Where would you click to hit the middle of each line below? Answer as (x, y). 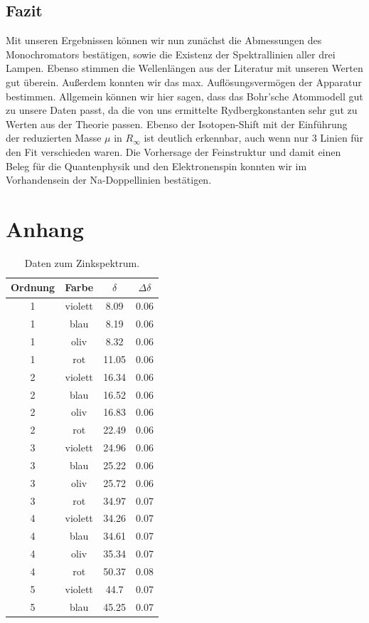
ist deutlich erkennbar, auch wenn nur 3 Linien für (253, 138)
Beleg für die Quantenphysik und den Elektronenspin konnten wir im (156, 166)
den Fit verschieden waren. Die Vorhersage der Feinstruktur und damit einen (173, 151)
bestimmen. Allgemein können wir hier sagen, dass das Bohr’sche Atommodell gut (184, 96)
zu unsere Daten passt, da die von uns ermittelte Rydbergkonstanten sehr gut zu (182, 110)
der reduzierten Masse (54, 138)
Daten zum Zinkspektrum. (82, 262)
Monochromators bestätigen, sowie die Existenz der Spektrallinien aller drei (171, 54)
